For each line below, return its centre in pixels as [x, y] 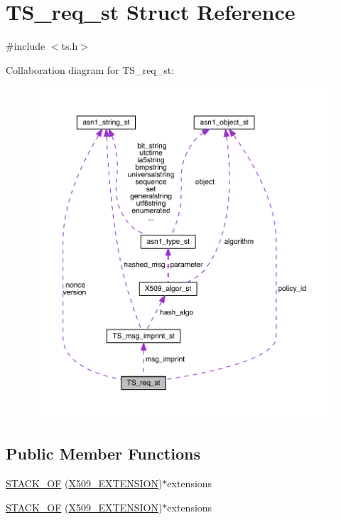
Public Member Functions [103, 453]
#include [26, 46]
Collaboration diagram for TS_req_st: [90, 69]
